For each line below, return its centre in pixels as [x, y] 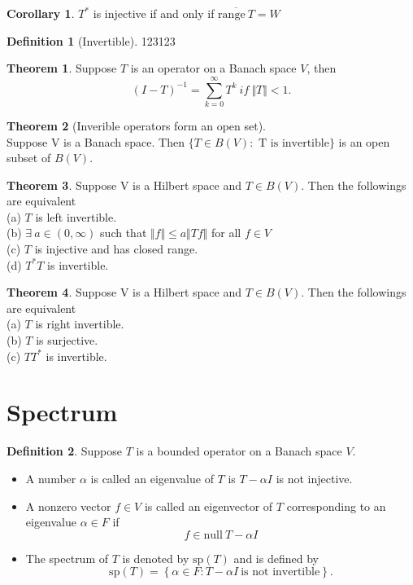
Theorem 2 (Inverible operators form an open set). [137, 125]
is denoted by [156, 558]
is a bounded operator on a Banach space [239, 451]
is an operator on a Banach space [213, 68]
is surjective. [67, 340]
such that [124, 233]
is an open [364, 141]
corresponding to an [336, 506]
